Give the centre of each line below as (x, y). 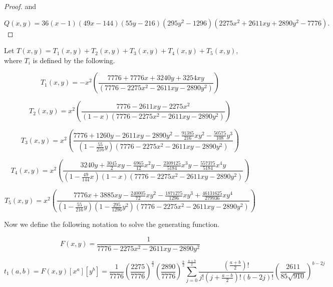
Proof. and (20, 6)
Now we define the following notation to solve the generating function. (112, 224)
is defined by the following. (74, 60)
